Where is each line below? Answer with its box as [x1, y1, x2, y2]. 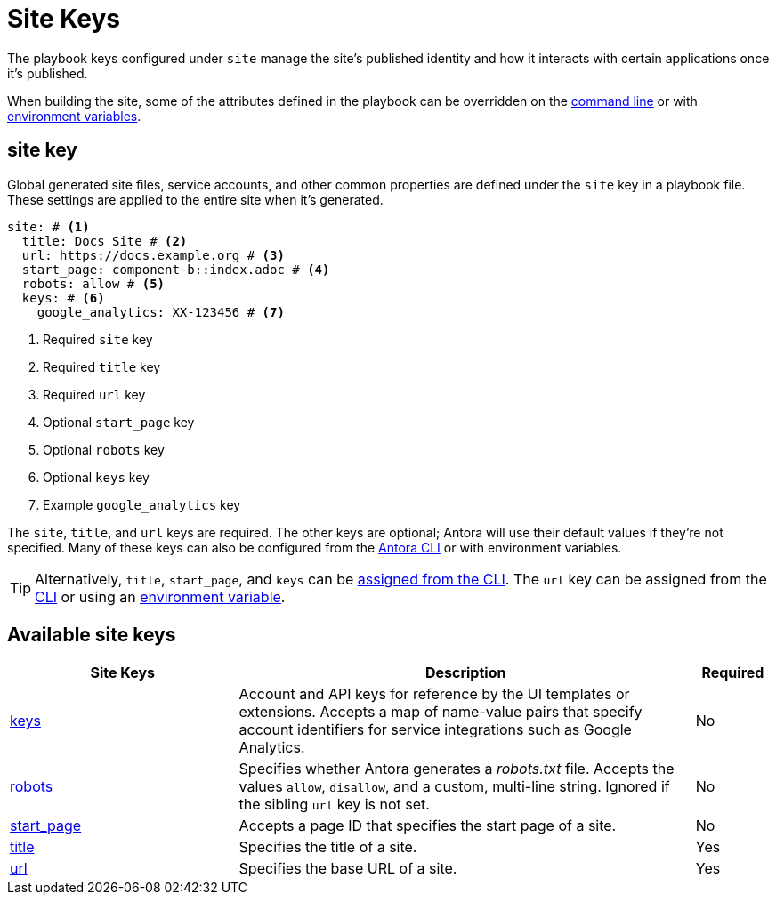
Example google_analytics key [43, 496, 241, 512]
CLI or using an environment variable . [35, 587, 286, 606]
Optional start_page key [43, 414, 195, 430]
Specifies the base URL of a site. [238, 859, 457, 878]
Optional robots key [43, 441, 165, 457]
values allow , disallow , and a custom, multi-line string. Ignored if [238, 777, 670, 796]
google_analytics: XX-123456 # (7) [36, 304, 285, 319]
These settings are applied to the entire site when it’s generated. [7, 191, 384, 207]
